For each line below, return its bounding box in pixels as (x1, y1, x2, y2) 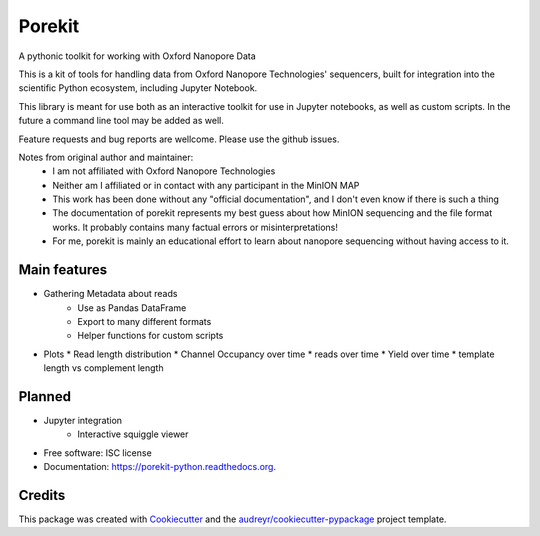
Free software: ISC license (43, 446, 152, 459)
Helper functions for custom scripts (77, 330, 224, 342)
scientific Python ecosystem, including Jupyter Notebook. (18, 82, 258, 94)
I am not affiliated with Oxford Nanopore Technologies (52, 165, 276, 177)
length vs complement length (43, 362, 164, 374)
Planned (18, 388, 72, 405)
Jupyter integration (43, 415, 123, 426)
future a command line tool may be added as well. (18, 115, 224, 127)
